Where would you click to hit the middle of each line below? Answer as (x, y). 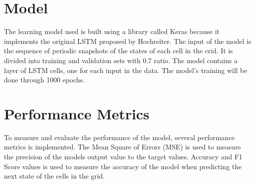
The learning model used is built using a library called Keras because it (112, 31)
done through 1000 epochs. (44, 80)
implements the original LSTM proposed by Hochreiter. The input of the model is (128, 41)
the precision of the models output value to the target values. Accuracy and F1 (123, 156)
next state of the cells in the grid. (54, 176)
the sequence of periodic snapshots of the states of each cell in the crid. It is (118, 51)
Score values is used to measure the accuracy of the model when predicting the (123, 166)
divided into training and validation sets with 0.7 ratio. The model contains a (121, 60)
